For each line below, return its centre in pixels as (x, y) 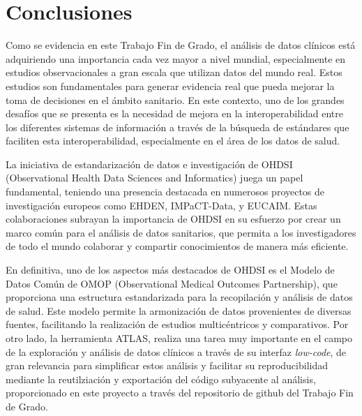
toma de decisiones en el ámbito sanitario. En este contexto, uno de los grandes (175, 99)
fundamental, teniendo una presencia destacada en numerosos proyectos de (165, 192)
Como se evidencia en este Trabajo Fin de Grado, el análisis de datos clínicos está (181, 45)
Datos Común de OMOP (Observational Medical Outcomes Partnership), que (172, 283)
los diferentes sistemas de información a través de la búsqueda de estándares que (178, 127)
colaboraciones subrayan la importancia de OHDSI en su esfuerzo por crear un (173, 219)
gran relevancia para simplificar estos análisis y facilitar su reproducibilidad (167, 365)
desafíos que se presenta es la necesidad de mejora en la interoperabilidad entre (175, 113)
